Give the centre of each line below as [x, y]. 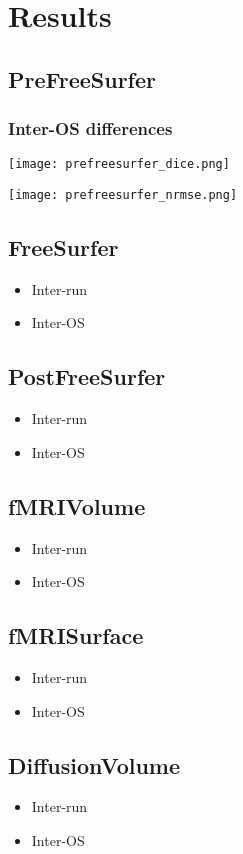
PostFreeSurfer [87, 376]
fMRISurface [76, 635]
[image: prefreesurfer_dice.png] [119, 164]
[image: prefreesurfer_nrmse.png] [123, 195]
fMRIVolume [77, 505]
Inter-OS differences [90, 128]
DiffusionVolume [94, 764]
